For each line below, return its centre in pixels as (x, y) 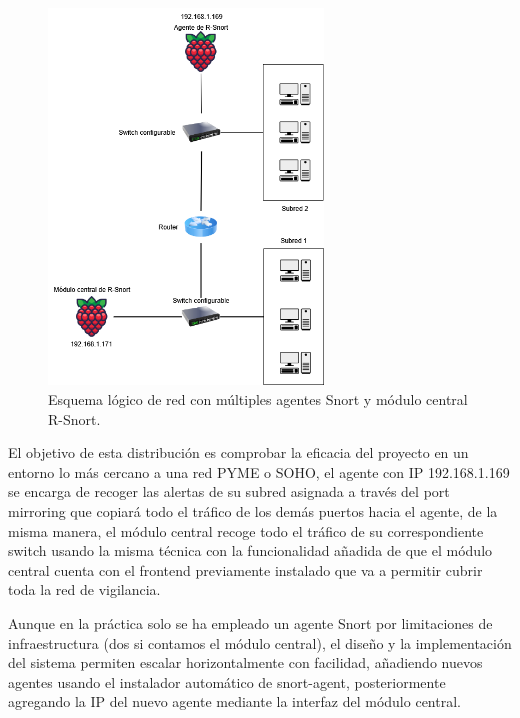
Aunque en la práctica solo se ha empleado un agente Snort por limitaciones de (250, 622)
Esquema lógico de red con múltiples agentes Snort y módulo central (258, 399)
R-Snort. (74, 418)
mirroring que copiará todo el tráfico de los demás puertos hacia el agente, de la (253, 511)
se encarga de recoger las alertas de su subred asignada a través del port (229, 491)
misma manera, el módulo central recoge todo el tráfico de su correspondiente (246, 530)
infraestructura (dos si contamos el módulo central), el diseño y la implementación (260, 642)
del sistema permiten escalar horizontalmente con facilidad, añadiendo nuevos (245, 662)
